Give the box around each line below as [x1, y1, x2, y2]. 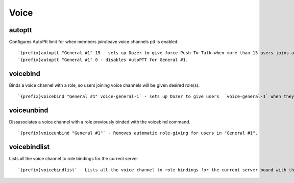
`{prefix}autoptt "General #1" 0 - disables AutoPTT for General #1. [18, 57, 189, 62]
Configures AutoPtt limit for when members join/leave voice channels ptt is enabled [9, 39, 178, 45]
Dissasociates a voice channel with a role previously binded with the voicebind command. [9, 119, 191, 125]
